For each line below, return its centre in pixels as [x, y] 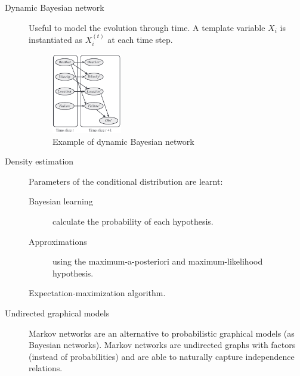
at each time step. [140, 39]
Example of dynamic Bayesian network [123, 141]
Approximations [58, 241]
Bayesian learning [61, 201]
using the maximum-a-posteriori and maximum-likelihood [158, 261]
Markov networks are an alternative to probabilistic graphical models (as [162, 333]
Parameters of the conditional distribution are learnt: [126, 181]
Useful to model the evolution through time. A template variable [147, 27]
